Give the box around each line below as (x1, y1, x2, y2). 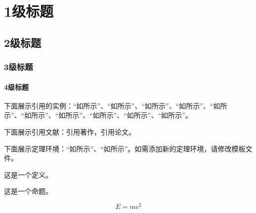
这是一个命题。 (4, 186, 52, 196)
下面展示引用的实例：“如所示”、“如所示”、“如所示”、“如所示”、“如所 (4, 100, 227, 110)
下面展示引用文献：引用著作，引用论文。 (4, 126, 135, 137)
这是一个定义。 (4, 169, 52, 179)
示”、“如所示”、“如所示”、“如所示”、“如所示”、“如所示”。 (4, 110, 192, 120)
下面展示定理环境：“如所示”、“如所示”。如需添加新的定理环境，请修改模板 (4, 143, 246, 153)
